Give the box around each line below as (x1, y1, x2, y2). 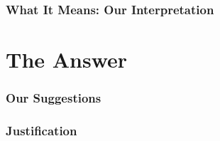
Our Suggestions (6, 89, 101, 107)
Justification (6, 121, 77, 139)
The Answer (6, 45, 128, 74)
